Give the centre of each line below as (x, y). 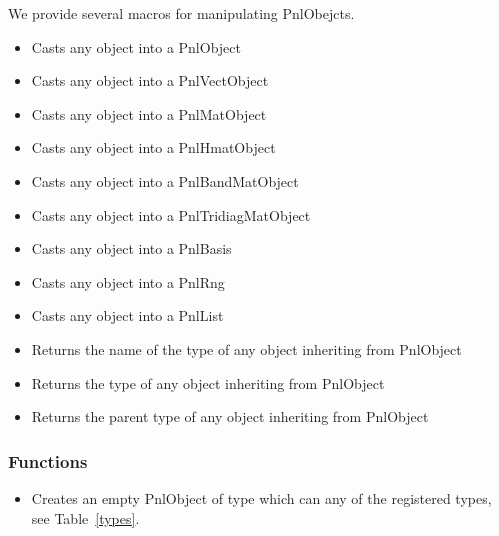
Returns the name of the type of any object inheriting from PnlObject (246, 348)
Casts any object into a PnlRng (128, 281)
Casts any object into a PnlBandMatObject (165, 180)
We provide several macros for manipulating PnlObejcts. (181, 13)
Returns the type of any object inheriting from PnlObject (208, 382)
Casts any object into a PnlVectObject (150, 80)
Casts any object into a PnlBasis (131, 248)
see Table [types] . (85, 517)
